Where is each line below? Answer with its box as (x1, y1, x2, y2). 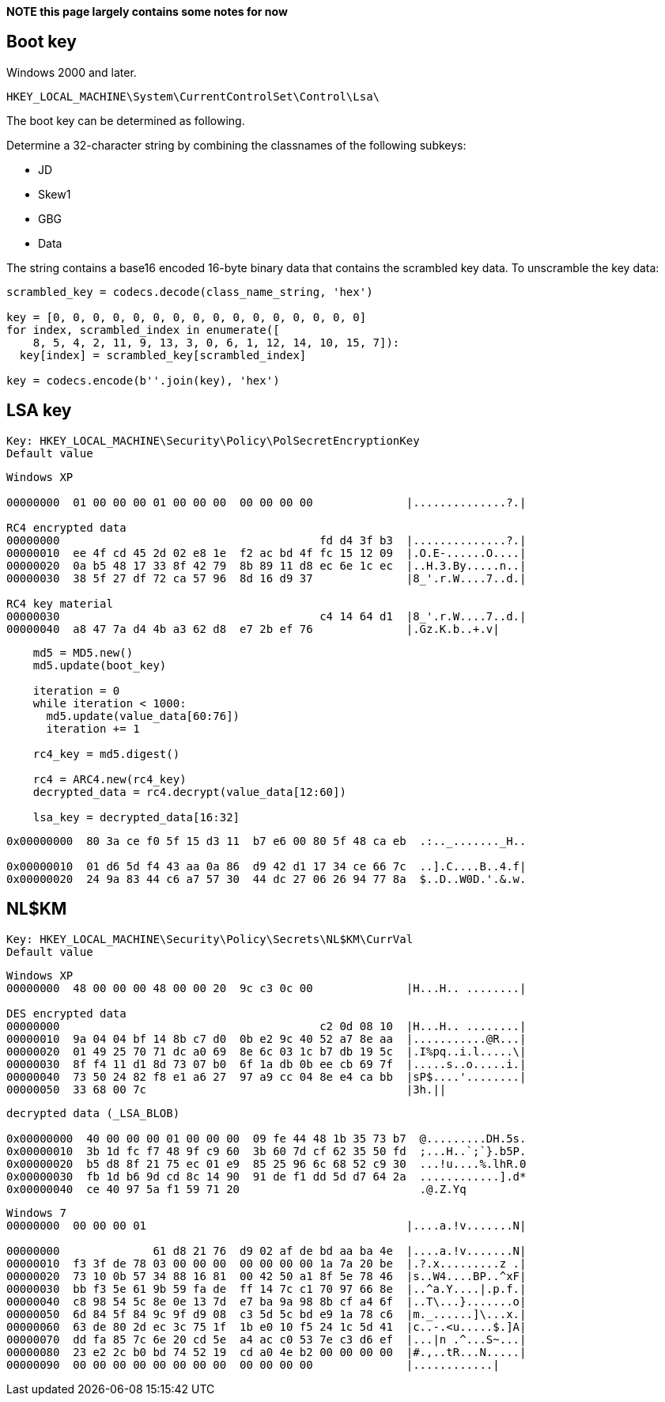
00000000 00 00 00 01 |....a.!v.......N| (6, 1218, 527, 1232)
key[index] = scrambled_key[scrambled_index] (19, 348, 307, 362)
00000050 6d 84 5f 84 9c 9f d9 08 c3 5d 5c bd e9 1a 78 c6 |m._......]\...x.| (6, 1307, 527, 1321)
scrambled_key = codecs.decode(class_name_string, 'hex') (6, 285, 373, 298)
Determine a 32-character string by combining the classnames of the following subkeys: (6, 138, 467, 152)
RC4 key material (6, 597, 113, 610)
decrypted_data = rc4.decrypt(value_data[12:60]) (32, 785, 346, 798)
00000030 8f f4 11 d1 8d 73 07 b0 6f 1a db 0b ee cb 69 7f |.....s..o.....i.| (6, 1057, 527, 1070)
